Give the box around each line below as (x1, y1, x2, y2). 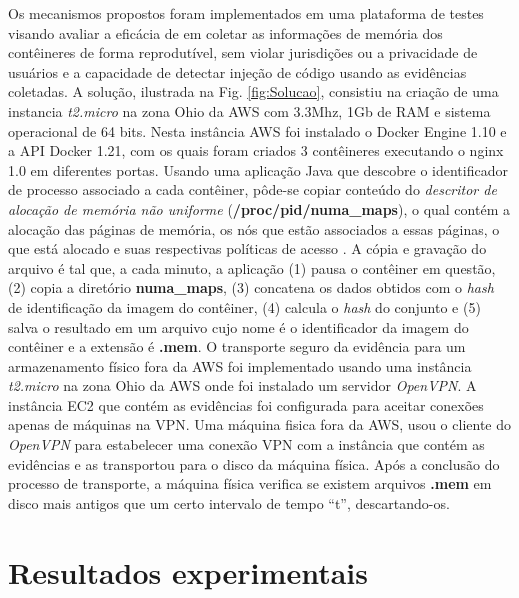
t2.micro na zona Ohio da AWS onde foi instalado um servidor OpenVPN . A (8, 375, 477, 396)
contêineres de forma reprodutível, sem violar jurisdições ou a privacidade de (8, 42, 478, 63)
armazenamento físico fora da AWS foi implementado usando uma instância (8, 355, 472, 376)
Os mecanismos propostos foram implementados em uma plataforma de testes (8, 3, 484, 23)
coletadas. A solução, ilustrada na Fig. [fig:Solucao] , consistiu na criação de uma (8, 81, 499, 102)
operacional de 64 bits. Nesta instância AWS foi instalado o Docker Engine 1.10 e (8, 120, 507, 141)
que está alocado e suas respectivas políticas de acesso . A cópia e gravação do (8, 238, 487, 259)
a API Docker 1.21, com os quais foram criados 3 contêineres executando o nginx (8, 140, 504, 161)
